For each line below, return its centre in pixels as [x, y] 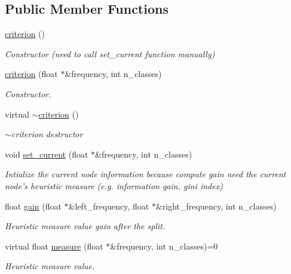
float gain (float [33, 206]
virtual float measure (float [54, 246]
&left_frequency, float [109, 206]
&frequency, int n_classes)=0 [164, 246]
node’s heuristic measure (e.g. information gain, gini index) [114, 185]
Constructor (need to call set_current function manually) [110, 53]
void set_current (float [47, 154]
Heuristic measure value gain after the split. [85, 226]
